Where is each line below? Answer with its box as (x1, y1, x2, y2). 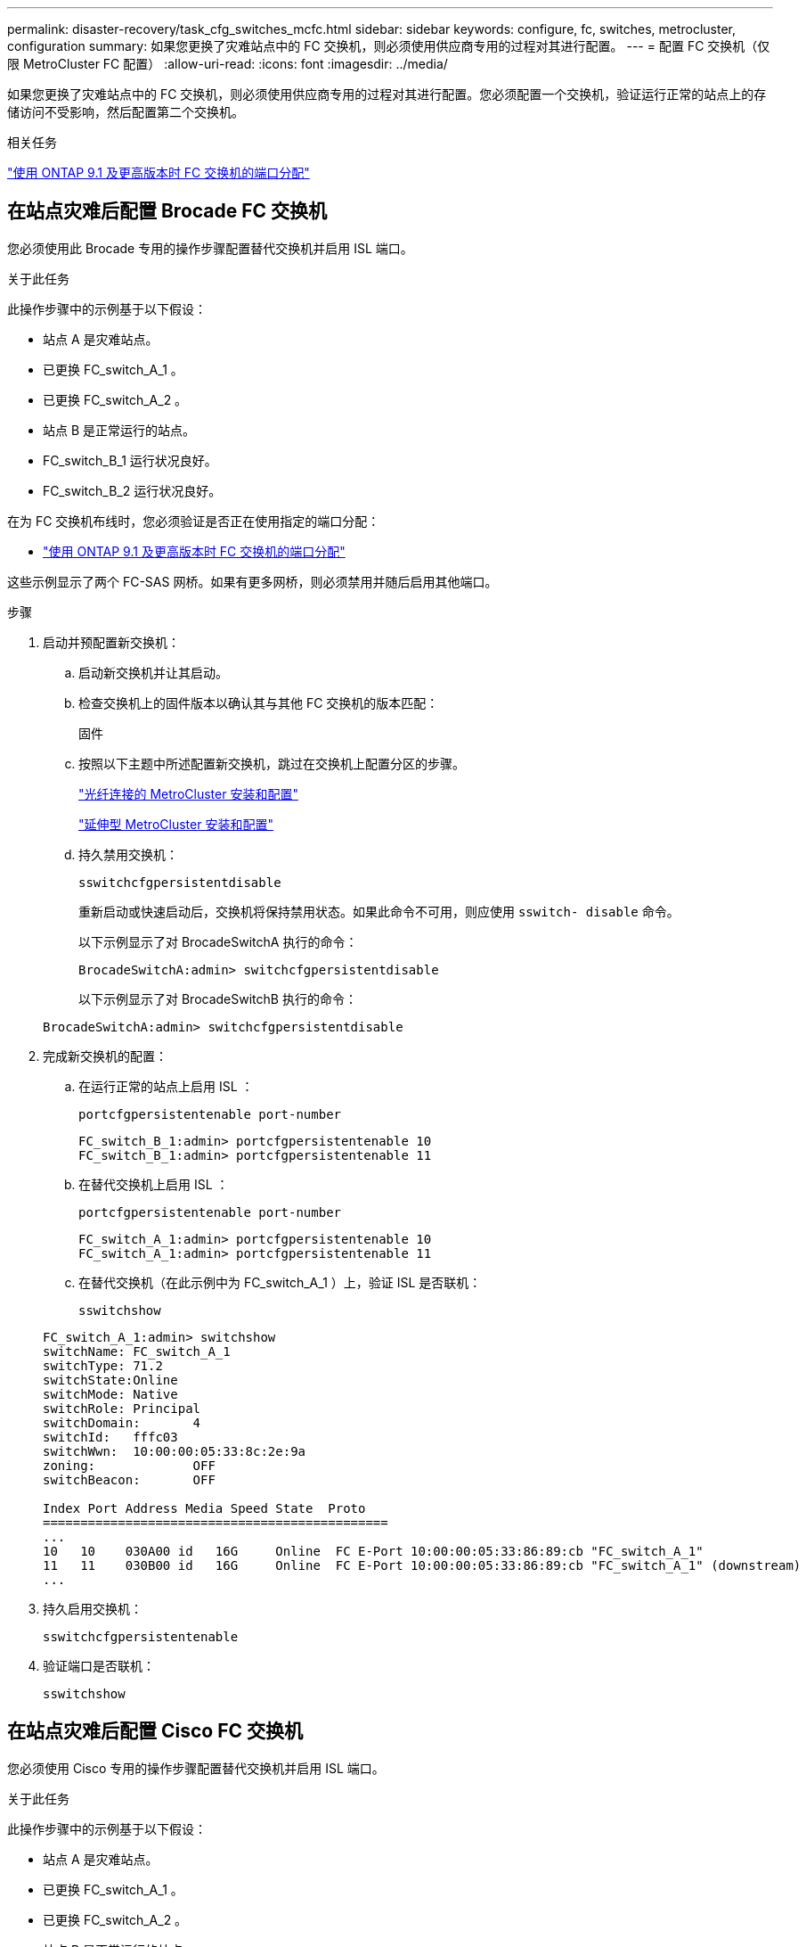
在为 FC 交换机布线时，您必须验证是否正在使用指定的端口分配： (7, 513, 380, 529)
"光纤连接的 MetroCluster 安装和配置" (78, 785, 298, 801)
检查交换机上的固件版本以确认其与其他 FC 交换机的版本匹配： (78, 694, 439, 711)
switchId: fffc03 (43, 1429, 178, 1444)
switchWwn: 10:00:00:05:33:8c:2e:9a (43, 1443, 306, 1458)
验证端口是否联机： (43, 1657, 155, 1673)
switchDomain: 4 (43, 1415, 201, 1430)
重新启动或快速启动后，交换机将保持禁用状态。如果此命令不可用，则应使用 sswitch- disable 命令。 (78, 903, 680, 919)
